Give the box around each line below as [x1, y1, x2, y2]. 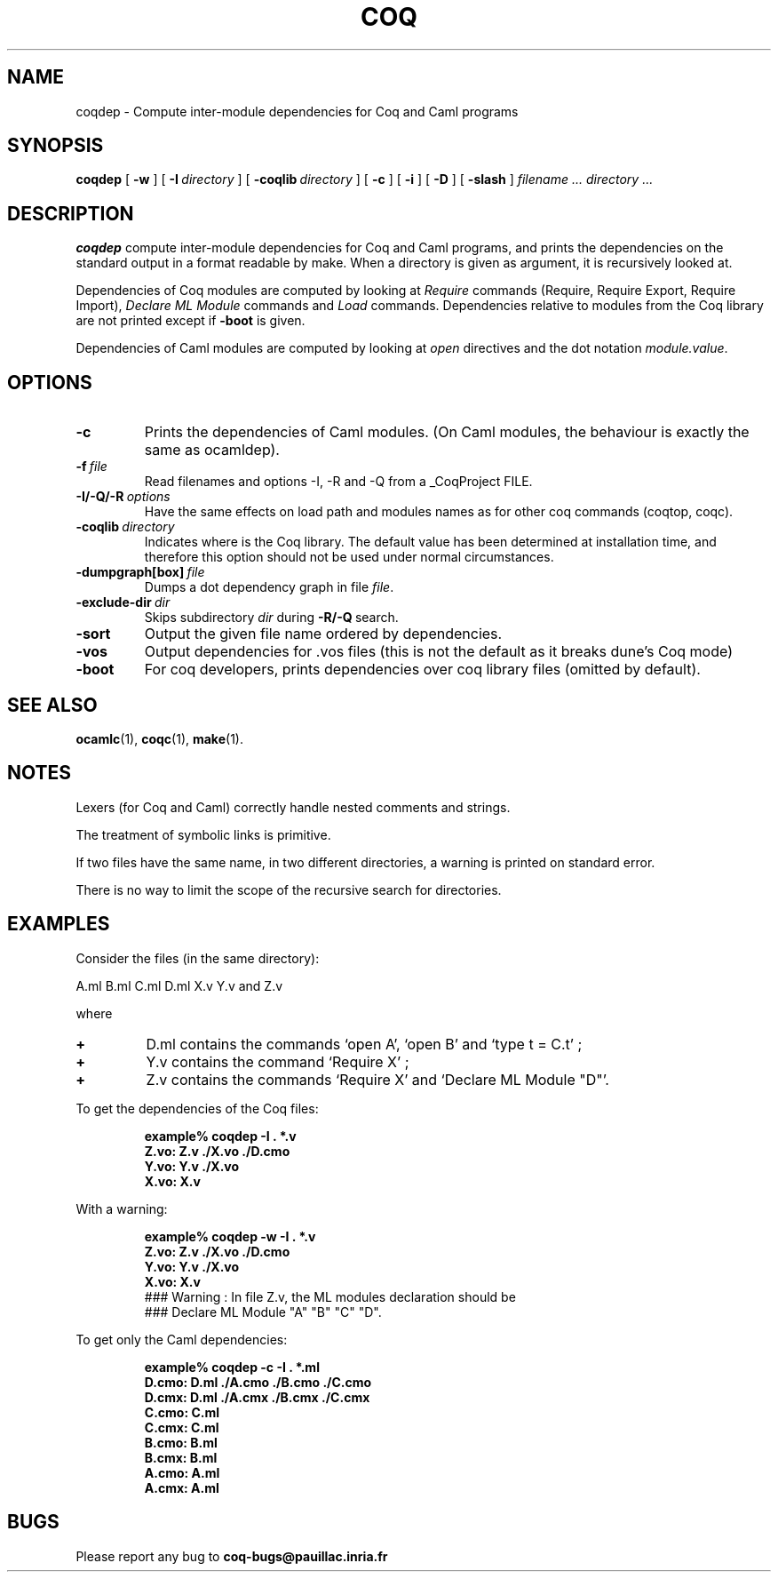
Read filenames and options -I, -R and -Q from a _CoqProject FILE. [144, 474, 533, 490]
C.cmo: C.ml [144, 1404, 220, 1420]
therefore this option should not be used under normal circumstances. [144, 549, 554, 565]
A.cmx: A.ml [144, 1479, 219, 1495]
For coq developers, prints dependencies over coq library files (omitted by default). [144, 660, 701, 679]
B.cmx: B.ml [144, 1449, 218, 1465]
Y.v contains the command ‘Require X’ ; [146, 1052, 409, 1071]
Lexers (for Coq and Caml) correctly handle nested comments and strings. [75, 799, 511, 815]
